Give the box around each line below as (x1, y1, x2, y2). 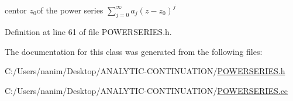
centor (5, 4, 27, 16)
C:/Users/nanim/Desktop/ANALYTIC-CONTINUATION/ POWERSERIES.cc (5, 85, 288, 97)
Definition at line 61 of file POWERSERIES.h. (5, 26, 172, 38)
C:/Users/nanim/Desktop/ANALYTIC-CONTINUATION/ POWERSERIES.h (5, 65, 285, 77)
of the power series (36, 4, 104, 16)
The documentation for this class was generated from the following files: (5, 45, 263, 57)
